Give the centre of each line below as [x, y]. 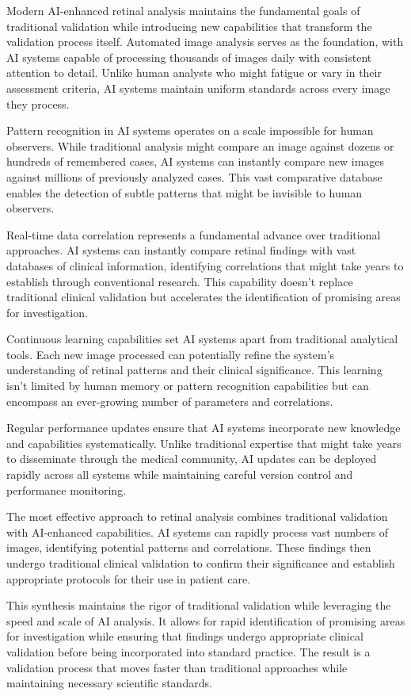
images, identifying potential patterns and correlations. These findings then [189, 547]
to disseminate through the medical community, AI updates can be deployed [192, 459]
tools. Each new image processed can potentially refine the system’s [171, 354]
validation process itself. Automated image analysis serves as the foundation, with [205, 42]
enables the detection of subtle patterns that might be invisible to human [185, 192]
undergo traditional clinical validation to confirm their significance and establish [201, 563]
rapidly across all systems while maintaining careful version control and [180, 474]
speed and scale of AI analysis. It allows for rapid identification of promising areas [206, 620]
